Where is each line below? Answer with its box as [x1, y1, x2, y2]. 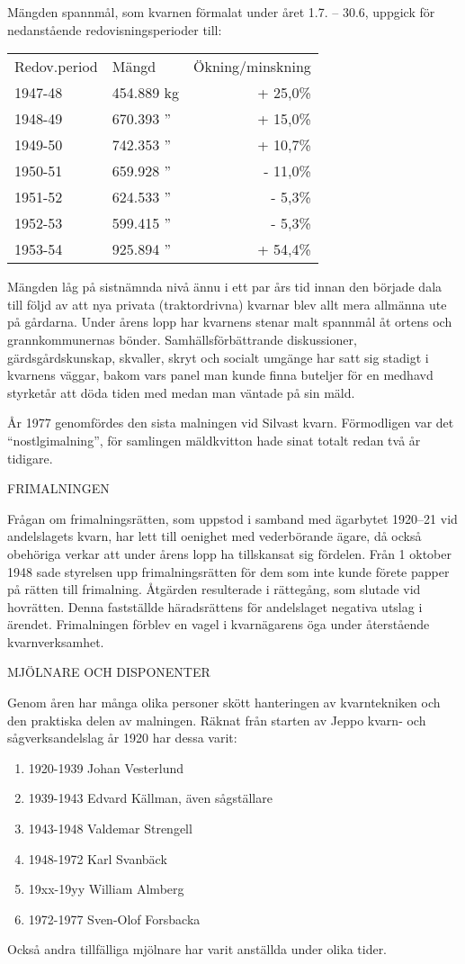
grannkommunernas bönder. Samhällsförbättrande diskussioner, [7, 329, 357, 348]
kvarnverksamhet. [7, 632, 104, 651]
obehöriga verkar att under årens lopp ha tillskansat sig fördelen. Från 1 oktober [7, 544, 452, 563]
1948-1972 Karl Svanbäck [28, 849, 167, 868]
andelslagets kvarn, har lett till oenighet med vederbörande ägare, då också [7, 527, 422, 545]
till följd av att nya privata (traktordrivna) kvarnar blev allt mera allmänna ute [7, 294, 447, 313]
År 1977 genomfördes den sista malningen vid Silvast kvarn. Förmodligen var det [7, 413, 454, 432]
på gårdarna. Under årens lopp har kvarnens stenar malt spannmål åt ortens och [7, 312, 452, 331]
